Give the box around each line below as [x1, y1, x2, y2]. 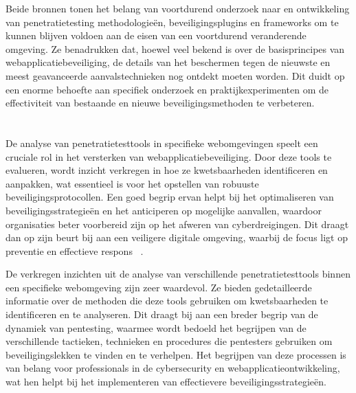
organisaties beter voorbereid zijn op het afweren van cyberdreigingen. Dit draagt [5, 216, 349, 231]
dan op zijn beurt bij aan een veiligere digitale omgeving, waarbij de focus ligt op [5, 230, 348, 245]
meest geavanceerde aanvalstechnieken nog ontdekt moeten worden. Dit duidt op [5, 68, 345, 82]
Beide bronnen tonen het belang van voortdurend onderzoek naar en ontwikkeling [5, 1, 350, 15]
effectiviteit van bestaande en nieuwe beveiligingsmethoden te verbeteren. [5, 96, 315, 110]
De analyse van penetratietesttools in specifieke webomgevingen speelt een [5, 135, 318, 150]
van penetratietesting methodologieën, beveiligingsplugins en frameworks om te [5, 14, 339, 29]
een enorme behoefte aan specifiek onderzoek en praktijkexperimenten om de [5, 82, 329, 96]
